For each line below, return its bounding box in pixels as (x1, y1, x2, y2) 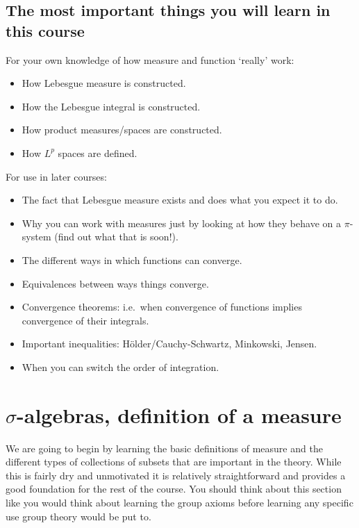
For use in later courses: (6, 169, 107, 183)
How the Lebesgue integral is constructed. (22, 99, 201, 113)
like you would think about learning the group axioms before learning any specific (6, 495, 353, 509)
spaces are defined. (58, 145, 137, 160)
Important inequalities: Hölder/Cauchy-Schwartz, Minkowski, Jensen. (22, 336, 317, 351)
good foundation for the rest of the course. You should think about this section (6, 481, 342, 496)
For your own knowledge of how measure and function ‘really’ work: (6, 52, 294, 67)
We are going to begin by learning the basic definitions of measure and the (6, 440, 323, 455)
